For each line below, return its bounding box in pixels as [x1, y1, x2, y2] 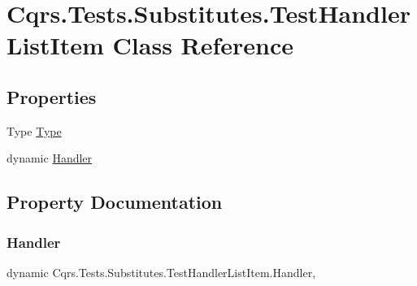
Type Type [7, 122, 62, 139]
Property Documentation [7, 189, 223, 214]
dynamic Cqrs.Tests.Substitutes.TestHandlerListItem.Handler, [7, 263, 316, 280]
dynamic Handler [7, 149, 93, 167]
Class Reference [112, 28, 294, 62]
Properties [7, 84, 97, 109]
